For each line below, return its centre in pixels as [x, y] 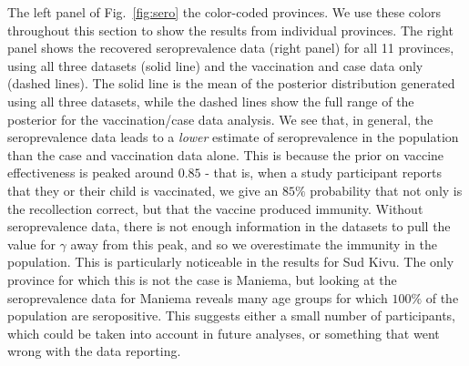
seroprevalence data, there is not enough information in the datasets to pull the [229, 226]
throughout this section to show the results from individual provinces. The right [230, 30]
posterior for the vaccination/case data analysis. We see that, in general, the [220, 119]
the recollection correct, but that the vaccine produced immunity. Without [215, 208]
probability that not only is [386, 190]
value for [31, 244]
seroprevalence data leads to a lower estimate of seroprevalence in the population [233, 137]
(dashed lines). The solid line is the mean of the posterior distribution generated [231, 83]
